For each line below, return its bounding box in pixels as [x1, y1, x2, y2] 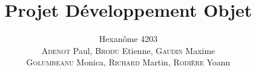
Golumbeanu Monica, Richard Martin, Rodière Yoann [26, 56, 231, 68]
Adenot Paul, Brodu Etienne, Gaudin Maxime [41, 44, 215, 56]
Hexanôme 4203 [99, 32, 158, 45]
